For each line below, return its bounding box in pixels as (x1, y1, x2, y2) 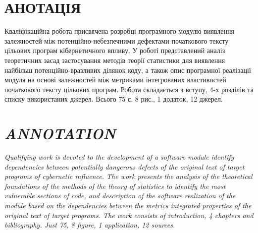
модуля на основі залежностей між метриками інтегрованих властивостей (4, 74, 226, 85)
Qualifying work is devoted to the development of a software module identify (4, 152, 234, 162)
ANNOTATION (4, 123, 116, 144)
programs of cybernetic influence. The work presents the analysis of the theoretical (4, 171, 253, 181)
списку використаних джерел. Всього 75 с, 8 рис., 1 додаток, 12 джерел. (4, 94, 223, 104)
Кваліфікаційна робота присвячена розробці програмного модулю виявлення (4, 26, 234, 36)
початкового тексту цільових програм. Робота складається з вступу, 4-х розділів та (4, 84, 254, 94)
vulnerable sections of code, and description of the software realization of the (4, 190, 236, 201)
